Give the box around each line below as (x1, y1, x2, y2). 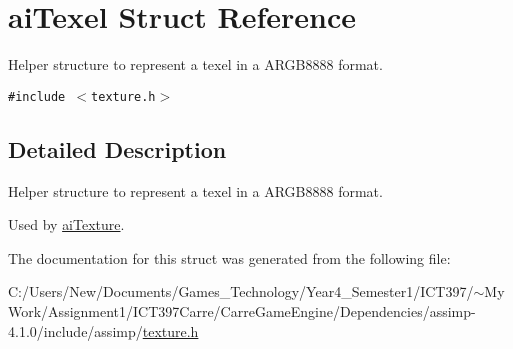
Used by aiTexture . (8, 214, 125, 235)
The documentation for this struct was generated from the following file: (8, 247, 451, 268)
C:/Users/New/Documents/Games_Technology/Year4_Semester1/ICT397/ (8, 281, 474, 302)
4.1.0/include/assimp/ (8, 320, 143, 341)
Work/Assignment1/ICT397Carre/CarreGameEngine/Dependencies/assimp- (8, 300, 476, 321)
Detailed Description (8, 133, 227, 164)
